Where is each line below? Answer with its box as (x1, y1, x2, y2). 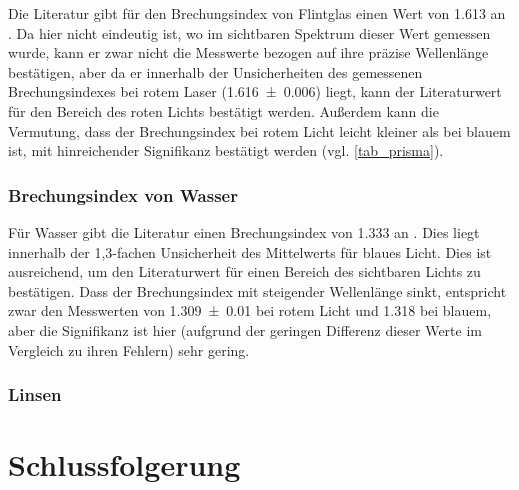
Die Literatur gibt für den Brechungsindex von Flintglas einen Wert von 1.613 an (8, 3, 506, 23)
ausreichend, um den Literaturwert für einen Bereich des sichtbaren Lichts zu (8, 261, 481, 282)
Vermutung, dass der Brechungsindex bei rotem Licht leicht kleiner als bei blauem (8, 120, 511, 141)
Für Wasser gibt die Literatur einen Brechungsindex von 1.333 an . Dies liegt (8, 221, 480, 242)
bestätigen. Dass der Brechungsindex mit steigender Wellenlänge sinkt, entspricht (8, 280, 507, 301)
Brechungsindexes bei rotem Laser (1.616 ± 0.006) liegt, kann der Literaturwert (8, 81, 502, 102)
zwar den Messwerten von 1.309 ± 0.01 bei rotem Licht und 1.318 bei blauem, (8, 300, 492, 321)
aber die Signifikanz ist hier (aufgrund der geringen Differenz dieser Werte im (8, 319, 482, 340)
